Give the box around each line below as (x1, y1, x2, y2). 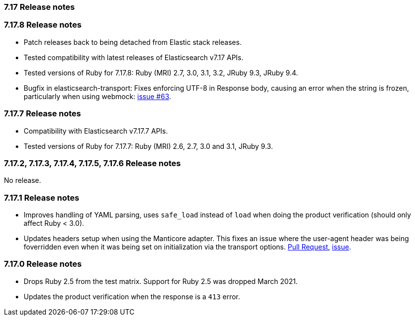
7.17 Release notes (4, 2, 75, 12)
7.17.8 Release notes (4, 20, 82, 30)
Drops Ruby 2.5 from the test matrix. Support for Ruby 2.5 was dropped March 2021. (24, 277, 298, 285)
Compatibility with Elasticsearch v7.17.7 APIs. (24, 126, 168, 135)
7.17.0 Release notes (4, 259, 82, 269)
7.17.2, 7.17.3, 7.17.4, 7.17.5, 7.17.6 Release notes (4, 158, 181, 168)
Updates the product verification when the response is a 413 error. (24, 292, 241, 301)
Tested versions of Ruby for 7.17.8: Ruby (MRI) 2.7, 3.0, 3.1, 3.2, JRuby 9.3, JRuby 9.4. (24, 68, 298, 77)
